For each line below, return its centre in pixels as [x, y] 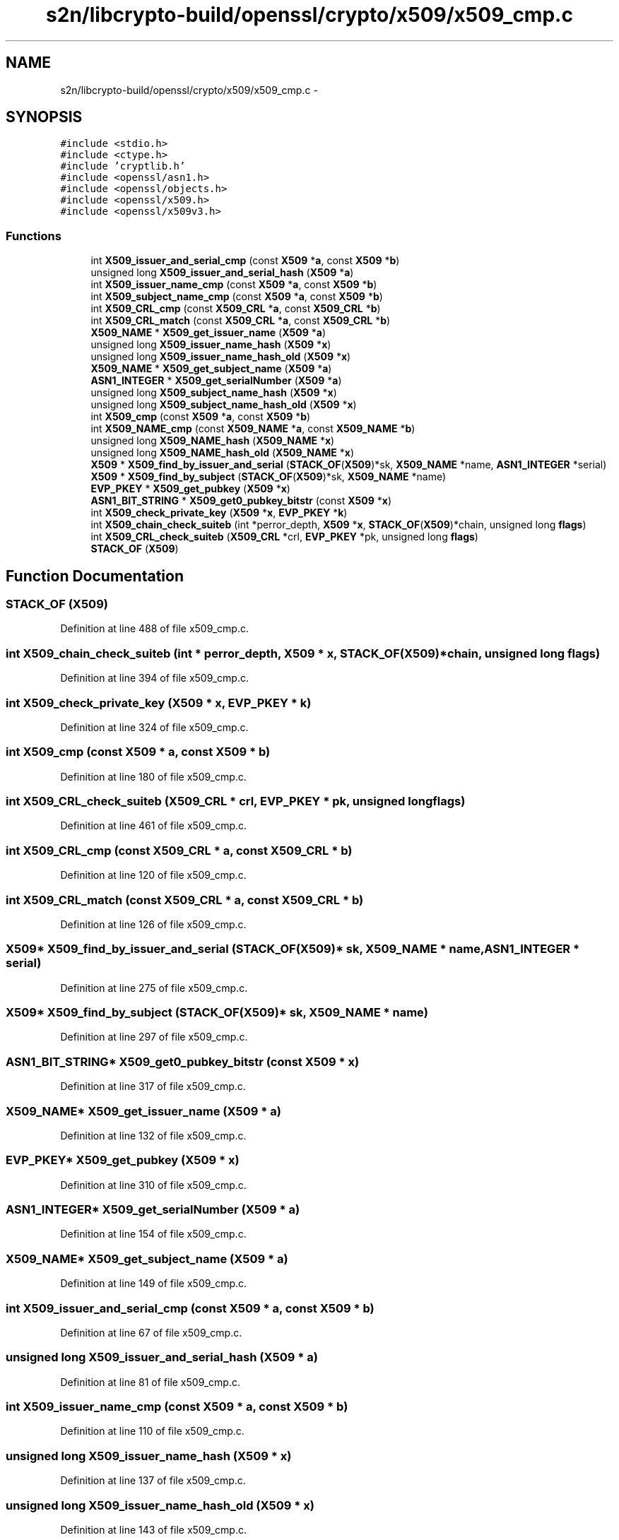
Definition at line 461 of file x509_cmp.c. [154, 826]
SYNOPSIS [44, 117]
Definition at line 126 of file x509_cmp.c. [153, 924]
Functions [34, 236]
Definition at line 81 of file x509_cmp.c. [150, 1382]
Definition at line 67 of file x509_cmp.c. [151, 1332]
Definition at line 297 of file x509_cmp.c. [154, 1037]
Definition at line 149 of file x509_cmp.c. [154, 1284]
